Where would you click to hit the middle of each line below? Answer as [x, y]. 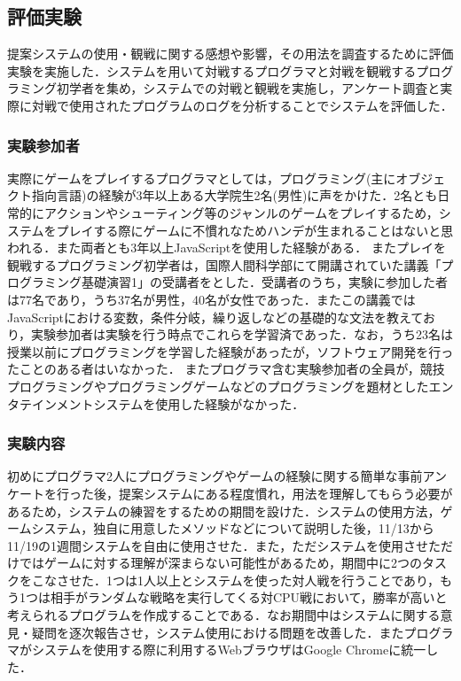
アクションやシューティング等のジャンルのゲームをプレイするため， [241, 212]
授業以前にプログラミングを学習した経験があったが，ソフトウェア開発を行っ [230, 351]
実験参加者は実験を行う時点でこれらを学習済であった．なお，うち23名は [242, 334]
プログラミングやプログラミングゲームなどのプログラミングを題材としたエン [230, 386]
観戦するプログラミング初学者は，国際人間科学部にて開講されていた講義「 [224, 264]
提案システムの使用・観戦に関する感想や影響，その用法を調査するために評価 [230, 54]
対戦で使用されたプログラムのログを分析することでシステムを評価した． [242, 105]
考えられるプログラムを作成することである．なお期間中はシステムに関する [224, 615]
